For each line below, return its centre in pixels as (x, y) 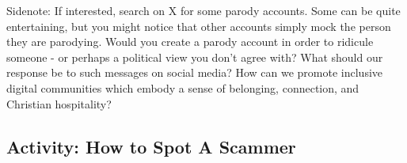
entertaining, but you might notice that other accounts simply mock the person (199, 26)
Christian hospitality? (59, 103)
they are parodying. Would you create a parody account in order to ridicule (190, 42)
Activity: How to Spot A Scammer (151, 146)
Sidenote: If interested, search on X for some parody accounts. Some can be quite (203, 10)
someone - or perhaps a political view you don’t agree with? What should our (195, 57)
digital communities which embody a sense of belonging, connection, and (183, 87)
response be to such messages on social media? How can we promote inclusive (195, 72)
